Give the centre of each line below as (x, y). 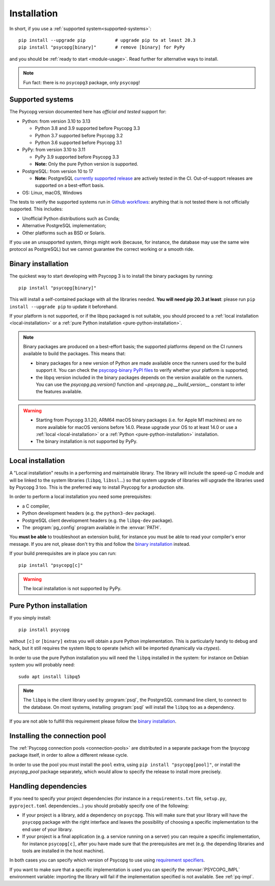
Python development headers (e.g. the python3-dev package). (89, 513)
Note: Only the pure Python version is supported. (87, 164)
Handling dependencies (48, 786)
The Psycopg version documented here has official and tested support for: (88, 112)
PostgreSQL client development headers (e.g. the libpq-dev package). (98, 520)
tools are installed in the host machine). (63, 851)
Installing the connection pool (58, 736)
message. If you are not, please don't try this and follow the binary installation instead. (100, 544)
